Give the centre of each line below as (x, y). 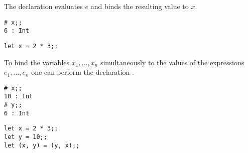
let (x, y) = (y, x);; (42, 145)
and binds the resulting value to (140, 6)
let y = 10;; (26, 137)
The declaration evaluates (43, 6)
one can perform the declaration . (83, 72)
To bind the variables (37, 62)
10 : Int (19, 97)
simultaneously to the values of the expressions (172, 62)
